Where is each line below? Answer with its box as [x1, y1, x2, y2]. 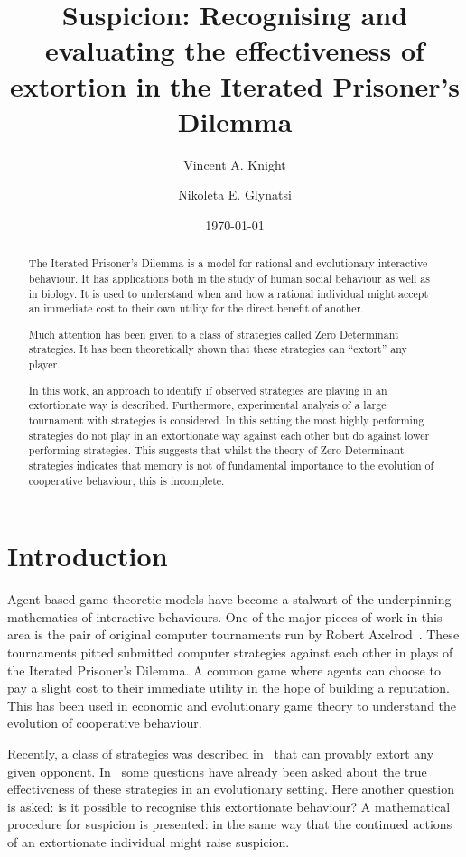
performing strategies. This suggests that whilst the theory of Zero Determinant [28, 442, 405, 458]
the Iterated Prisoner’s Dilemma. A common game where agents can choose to [7, 660, 441, 679]
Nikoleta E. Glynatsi [178, 185, 292, 204]
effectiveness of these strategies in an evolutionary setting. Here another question [7, 779, 454, 798]
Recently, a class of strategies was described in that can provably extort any [7, 743, 434, 762]
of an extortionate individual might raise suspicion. [7, 832, 290, 851]
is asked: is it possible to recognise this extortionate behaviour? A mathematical [7, 796, 451, 815]
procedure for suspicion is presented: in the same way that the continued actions [7, 815, 452, 834]
